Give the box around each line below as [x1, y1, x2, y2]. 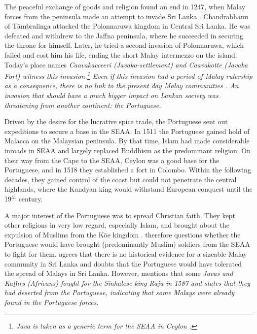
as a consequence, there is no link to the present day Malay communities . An [4, 80, 239, 91]
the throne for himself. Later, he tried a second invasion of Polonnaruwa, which [4, 40, 244, 50]
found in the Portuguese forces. [4, 297, 99, 307]
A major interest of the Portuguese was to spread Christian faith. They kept [4, 210, 235, 220]
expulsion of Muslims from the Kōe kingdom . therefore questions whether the [4, 229, 241, 239]
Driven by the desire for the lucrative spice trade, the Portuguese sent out [4, 116, 228, 127]
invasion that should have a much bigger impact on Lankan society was [4, 90, 219, 100]
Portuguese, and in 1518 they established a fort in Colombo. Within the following [4, 165, 251, 175]
